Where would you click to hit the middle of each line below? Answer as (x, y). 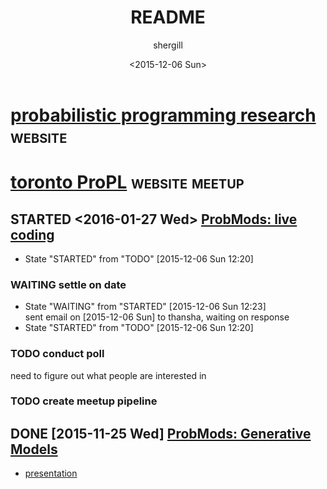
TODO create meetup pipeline (84, 401)
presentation (51, 473)
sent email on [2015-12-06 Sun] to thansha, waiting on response (157, 317)
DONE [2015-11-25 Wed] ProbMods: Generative (161, 433)
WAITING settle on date (68, 284)
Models (34, 449)
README (168, 17)
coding (32, 234)
